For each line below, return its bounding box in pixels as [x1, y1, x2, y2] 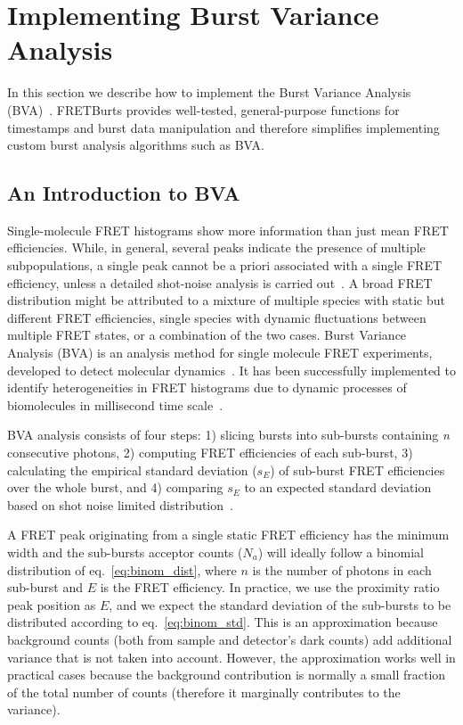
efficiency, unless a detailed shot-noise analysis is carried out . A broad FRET [7, 273, 433, 292]
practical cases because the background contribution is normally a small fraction [7, 665, 446, 684]
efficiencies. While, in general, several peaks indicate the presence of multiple [7, 238, 426, 257]
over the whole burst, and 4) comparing [7, 478, 223, 497]
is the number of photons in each [252, 560, 432, 579]
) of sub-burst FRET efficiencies [270, 460, 445, 479]
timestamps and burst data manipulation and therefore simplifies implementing [7, 118, 440, 136]
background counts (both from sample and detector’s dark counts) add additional [7, 630, 452, 648]
